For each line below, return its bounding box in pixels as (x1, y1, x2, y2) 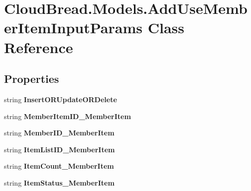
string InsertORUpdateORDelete (4, 94, 117, 104)
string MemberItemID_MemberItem (4, 111, 131, 121)
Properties (4, 71, 59, 86)
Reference (4, 37, 73, 57)
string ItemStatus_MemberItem (4, 177, 115, 188)
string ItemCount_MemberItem (4, 161, 114, 171)
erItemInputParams (4, 17, 142, 38)
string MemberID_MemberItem (4, 127, 115, 138)
